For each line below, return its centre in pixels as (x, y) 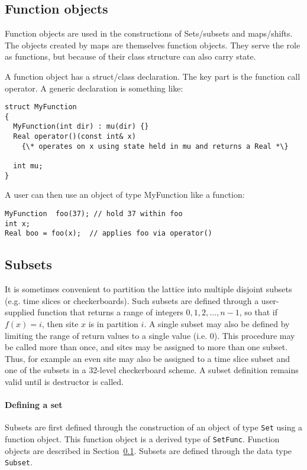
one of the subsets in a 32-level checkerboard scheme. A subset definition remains (152, 370)
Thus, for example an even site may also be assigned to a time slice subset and (148, 358)
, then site (60, 323)
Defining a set (34, 405)
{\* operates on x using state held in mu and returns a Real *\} (155, 146)
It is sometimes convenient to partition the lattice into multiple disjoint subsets (148, 289)
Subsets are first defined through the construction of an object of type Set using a (154, 427)
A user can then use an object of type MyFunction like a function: (125, 195)
